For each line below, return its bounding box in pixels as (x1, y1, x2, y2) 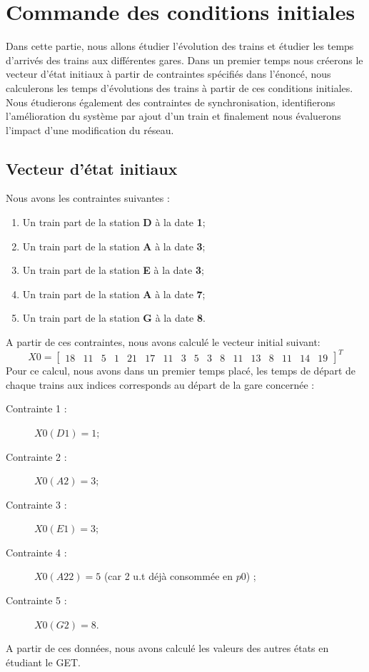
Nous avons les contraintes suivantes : (6, 190, 170, 205)
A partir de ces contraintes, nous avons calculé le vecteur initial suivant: (6, 335, 320, 350)
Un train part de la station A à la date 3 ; (22, 238, 206, 253)
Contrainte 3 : (6, 497, 67, 511)
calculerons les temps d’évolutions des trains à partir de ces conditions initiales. (6, 80, 353, 95)
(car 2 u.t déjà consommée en (103, 569, 233, 584)
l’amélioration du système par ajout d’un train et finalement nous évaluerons (6, 108, 341, 123)
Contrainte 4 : (6, 544, 67, 559)
